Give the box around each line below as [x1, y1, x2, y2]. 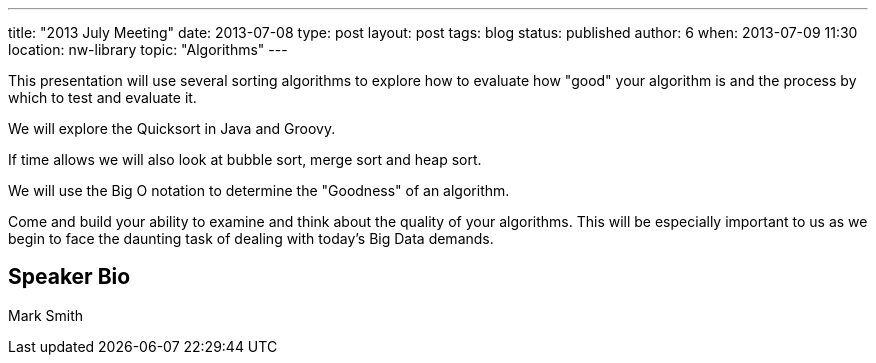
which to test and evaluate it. [8, 89, 197, 106]
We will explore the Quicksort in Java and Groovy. [8, 120, 336, 137]
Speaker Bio [8, 264, 131, 290]
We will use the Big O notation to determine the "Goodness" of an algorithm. [8, 182, 510, 199]
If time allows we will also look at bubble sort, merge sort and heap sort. [8, 151, 482, 168]
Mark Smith [8, 306, 84, 324]
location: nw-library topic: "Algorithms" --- [8, 41, 288, 58]
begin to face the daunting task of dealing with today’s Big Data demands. [8, 230, 494, 247]
